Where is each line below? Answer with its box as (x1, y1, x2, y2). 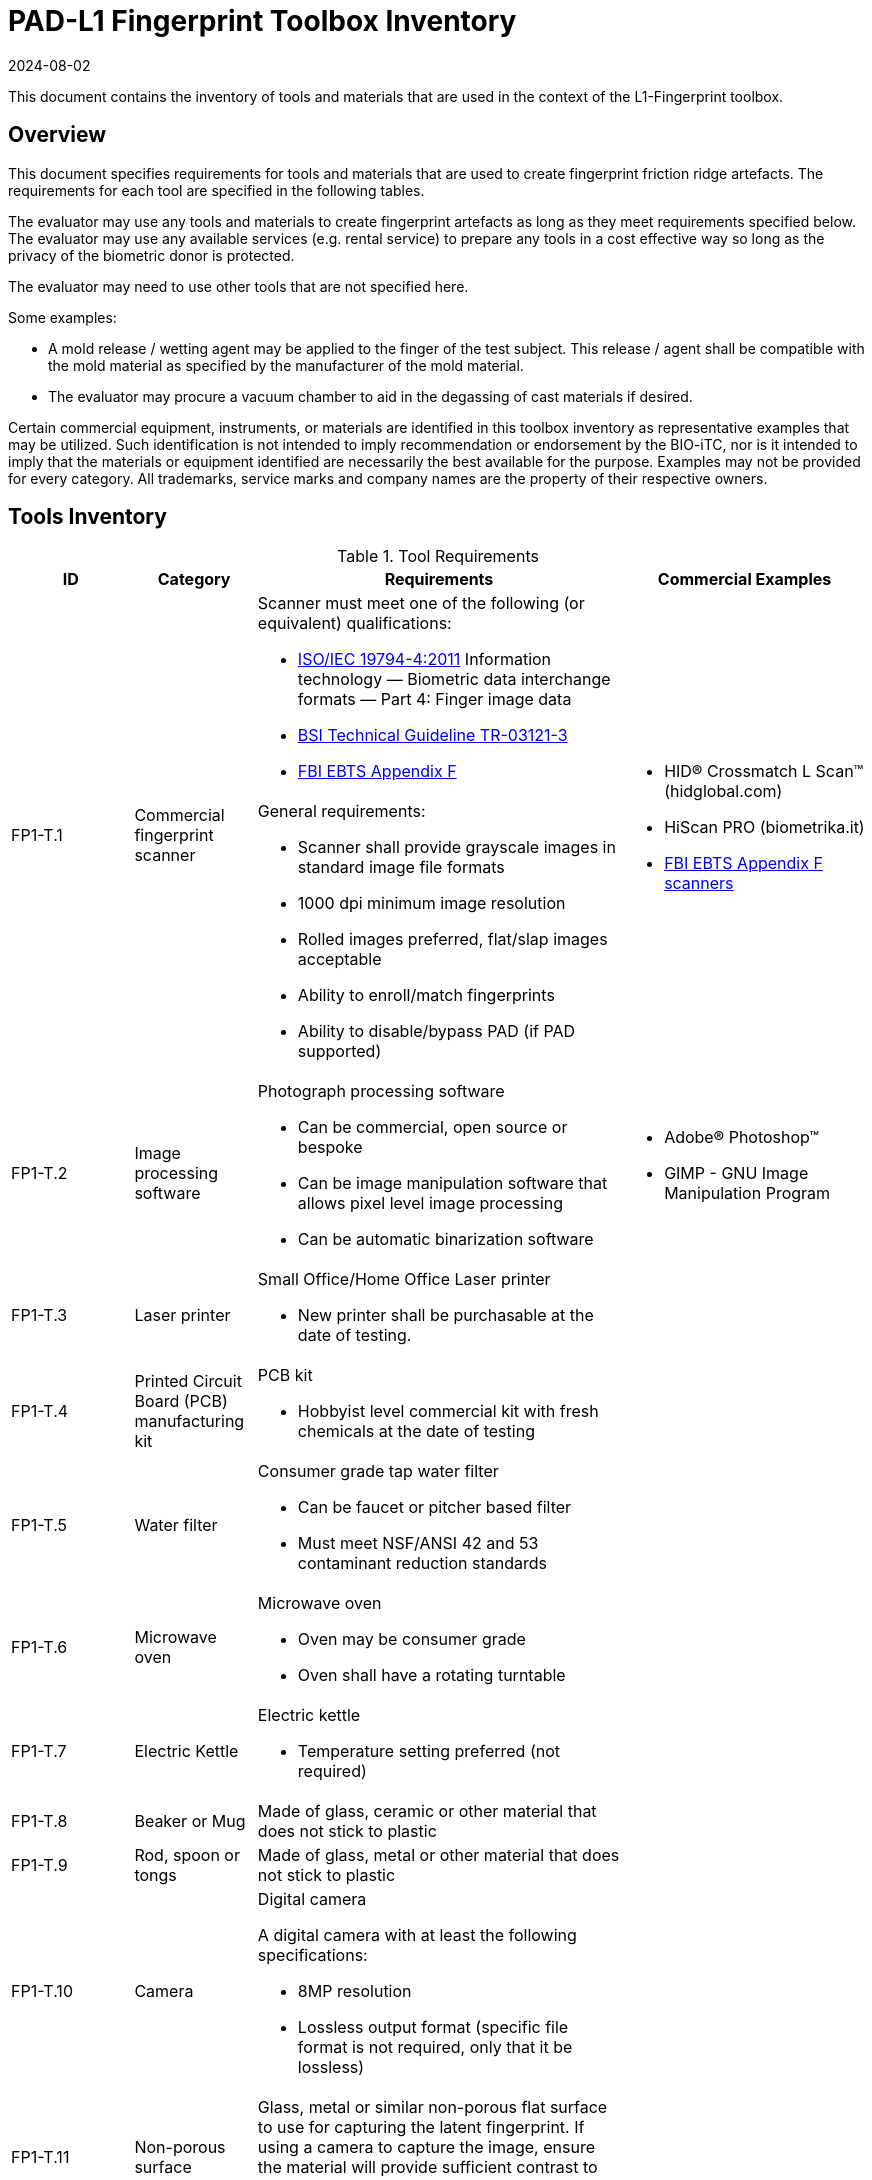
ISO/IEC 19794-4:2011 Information (297, 649, 552, 670)
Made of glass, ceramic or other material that (257, 1801, 597, 1822)
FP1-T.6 (11, 1637, 68, 1658)
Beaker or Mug (134, 1811, 246, 1832)
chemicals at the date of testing (297, 1421, 535, 1442)
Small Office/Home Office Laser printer (257, 1269, 551, 1290)
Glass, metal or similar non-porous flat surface (257, 2097, 608, 2118)
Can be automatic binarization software (297, 1229, 594, 1250)
